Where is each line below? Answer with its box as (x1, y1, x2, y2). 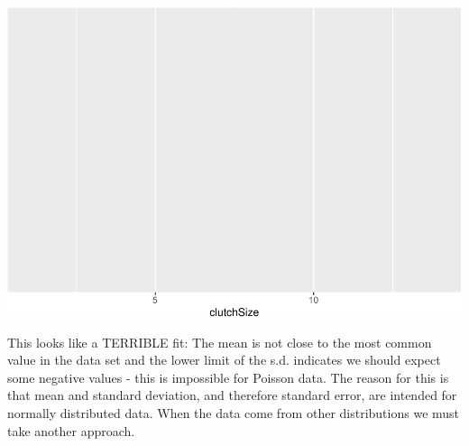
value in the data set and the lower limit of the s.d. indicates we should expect (7, 350, 441, 369)
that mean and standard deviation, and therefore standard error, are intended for (7, 386, 457, 404)
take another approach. (7, 421, 135, 440)
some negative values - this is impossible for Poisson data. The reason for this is (7, 367, 449, 386)
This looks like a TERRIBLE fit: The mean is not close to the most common (7, 332, 432, 351)
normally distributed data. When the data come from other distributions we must (7, 404, 460, 422)
